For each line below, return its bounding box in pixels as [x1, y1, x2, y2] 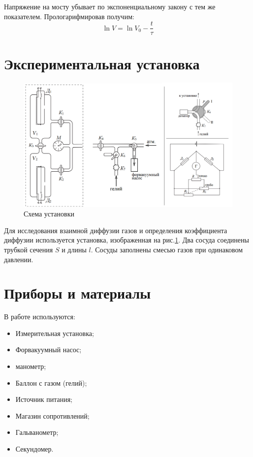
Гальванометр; [15, 427, 59, 437]
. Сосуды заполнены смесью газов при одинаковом [91, 244, 243, 254]
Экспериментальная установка [4, 54, 200, 74]
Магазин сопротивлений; [15, 410, 90, 421]
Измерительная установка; [15, 328, 94, 338]
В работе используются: [4, 311, 75, 322]
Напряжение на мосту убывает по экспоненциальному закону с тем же [4, 1, 216, 11]
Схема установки [24, 209, 74, 219]
